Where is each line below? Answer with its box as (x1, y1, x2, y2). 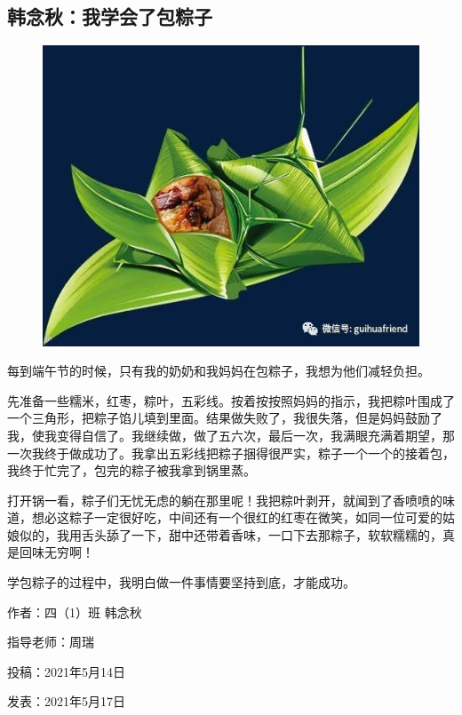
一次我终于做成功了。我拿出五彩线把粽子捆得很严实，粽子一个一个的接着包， (7, 443, 455, 462)
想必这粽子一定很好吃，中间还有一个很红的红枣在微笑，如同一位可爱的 (31, 508, 442, 527)
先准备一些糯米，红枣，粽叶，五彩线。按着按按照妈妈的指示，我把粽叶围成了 (7, 391, 455, 409)
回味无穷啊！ (19, 543, 94, 561)
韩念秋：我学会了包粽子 (7, 3, 212, 30)
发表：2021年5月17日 (7, 692, 125, 711)
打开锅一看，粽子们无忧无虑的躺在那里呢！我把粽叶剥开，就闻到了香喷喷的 (7, 490, 442, 509)
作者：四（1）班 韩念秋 (7, 602, 142, 621)
